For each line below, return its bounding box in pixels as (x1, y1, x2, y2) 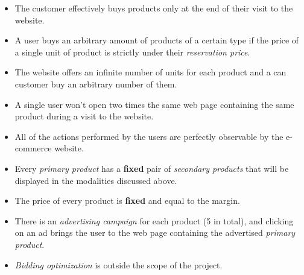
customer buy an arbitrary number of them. (14, 77, 177, 90)
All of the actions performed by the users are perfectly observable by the (14, 130, 283, 142)
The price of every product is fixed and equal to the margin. (14, 194, 240, 207)
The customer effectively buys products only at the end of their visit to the (14, 2, 293, 14)
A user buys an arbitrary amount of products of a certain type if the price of (14, 34, 299, 46)
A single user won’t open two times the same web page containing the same (14, 98, 294, 110)
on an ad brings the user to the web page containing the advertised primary (14, 226, 296, 239)
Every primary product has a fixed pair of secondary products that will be (14, 162, 289, 174)
